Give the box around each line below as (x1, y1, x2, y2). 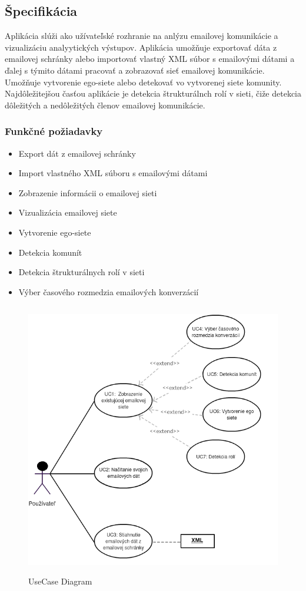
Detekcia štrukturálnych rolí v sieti (18, 266, 145, 278)
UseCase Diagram (28, 575, 92, 587)
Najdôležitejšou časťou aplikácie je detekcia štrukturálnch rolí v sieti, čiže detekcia (5, 87, 302, 100)
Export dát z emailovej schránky (18, 147, 136, 159)
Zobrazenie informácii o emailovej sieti (18, 186, 157, 199)
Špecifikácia (5, 2, 78, 20)
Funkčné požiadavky (5, 124, 103, 138)
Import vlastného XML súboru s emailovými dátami (18, 167, 208, 179)
